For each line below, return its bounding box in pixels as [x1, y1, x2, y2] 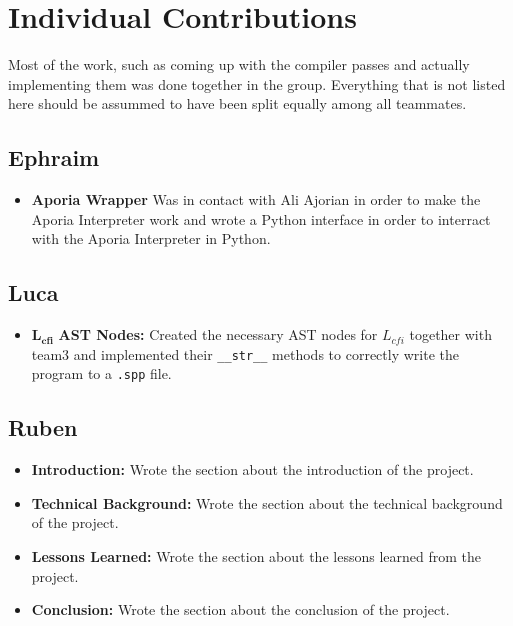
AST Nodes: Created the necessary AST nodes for [58, 324, 378, 345]
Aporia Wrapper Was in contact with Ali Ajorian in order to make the [31, 189, 481, 210]
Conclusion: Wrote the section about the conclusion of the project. [31, 599, 450, 620]
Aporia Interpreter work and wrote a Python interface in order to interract [31, 208, 491, 229]
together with [409, 324, 492, 345]
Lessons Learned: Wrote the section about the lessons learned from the [31, 545, 481, 566]
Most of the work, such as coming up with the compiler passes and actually [8, 54, 470, 75]
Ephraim [8, 142, 100, 173]
